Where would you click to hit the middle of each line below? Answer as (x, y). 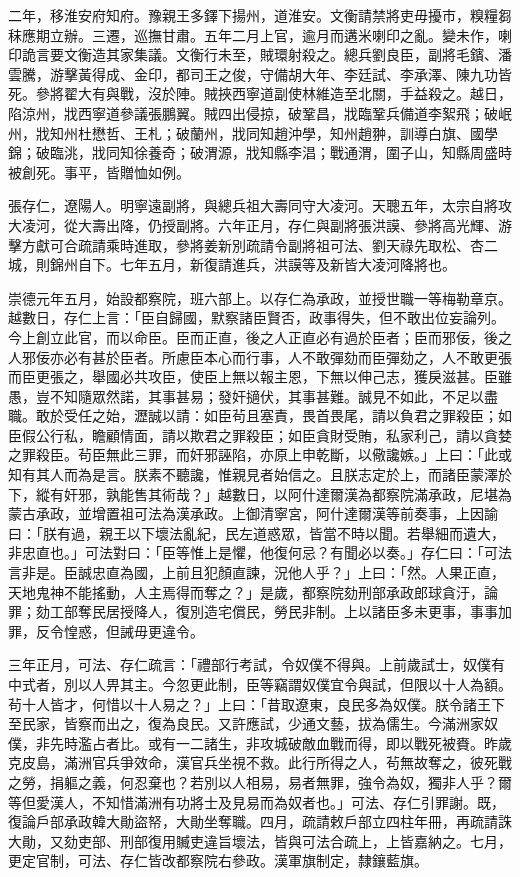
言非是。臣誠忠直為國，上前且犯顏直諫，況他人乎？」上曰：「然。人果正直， (256, 572)
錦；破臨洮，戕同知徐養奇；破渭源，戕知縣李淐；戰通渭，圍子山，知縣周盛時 (260, 152)
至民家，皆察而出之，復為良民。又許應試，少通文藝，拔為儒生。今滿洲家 (246, 723)
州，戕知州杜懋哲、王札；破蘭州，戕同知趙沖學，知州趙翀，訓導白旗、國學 (253, 132)
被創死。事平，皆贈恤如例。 (99, 171)
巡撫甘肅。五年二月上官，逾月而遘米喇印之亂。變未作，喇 (322, 34)
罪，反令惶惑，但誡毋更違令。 (106, 630)
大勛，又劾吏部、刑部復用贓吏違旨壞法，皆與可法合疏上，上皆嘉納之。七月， (260, 840)
